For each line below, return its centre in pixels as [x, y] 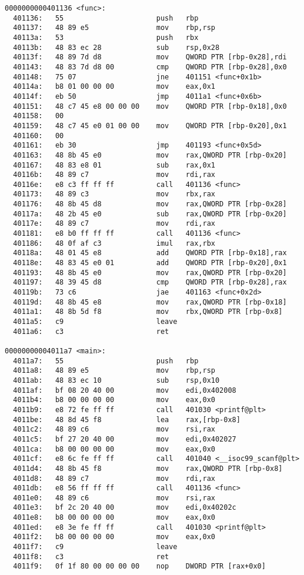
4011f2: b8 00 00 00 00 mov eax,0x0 [114, 537]
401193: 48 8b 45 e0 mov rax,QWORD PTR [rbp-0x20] [150, 273]
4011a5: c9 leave [95, 322]
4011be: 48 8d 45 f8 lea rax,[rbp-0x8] [127, 419]
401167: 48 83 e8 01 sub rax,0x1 [114, 165]
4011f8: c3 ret [91, 556]
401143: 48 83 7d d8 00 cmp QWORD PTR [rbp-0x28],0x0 [150, 67]
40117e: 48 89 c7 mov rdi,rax [114, 224]
